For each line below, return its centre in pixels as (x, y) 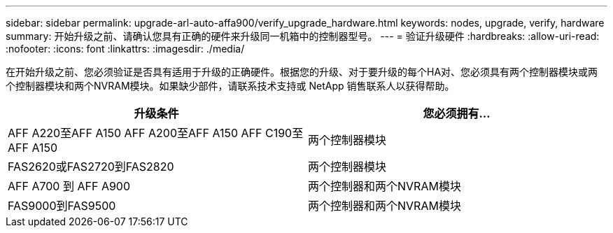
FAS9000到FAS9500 (62, 206)
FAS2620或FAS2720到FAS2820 (91, 167)
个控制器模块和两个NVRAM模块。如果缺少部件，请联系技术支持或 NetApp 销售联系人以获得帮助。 (230, 86)
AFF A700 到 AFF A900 (69, 186)
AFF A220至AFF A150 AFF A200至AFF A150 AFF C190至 (156, 133)
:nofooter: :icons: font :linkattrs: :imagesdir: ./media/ (125, 49)
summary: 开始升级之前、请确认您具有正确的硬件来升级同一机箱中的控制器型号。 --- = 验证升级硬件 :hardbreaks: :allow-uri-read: (303, 36)
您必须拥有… (457, 113)
